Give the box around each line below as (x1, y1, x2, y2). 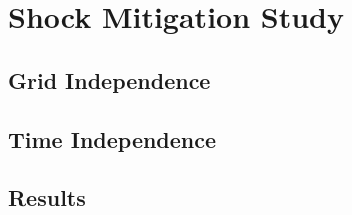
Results (8, 182, 86, 213)
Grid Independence (8, 64, 211, 95)
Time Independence (8, 123, 217, 154)
